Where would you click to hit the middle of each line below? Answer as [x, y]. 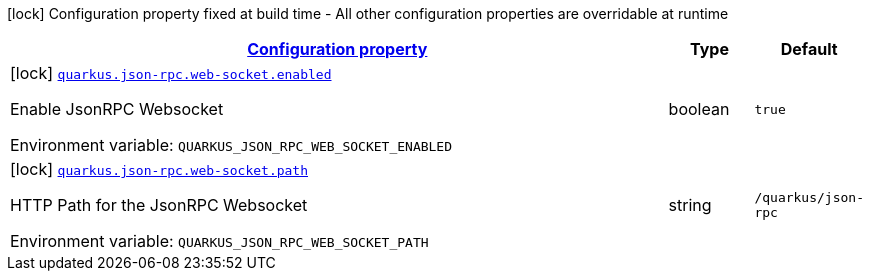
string [690, 205]
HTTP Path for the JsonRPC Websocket [159, 205]
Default [809, 49]
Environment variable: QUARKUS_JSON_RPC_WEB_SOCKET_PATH [219, 241]
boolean [699, 109]
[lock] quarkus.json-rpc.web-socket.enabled [171, 73]
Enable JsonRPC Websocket [117, 109]
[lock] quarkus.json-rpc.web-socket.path [159, 169]
